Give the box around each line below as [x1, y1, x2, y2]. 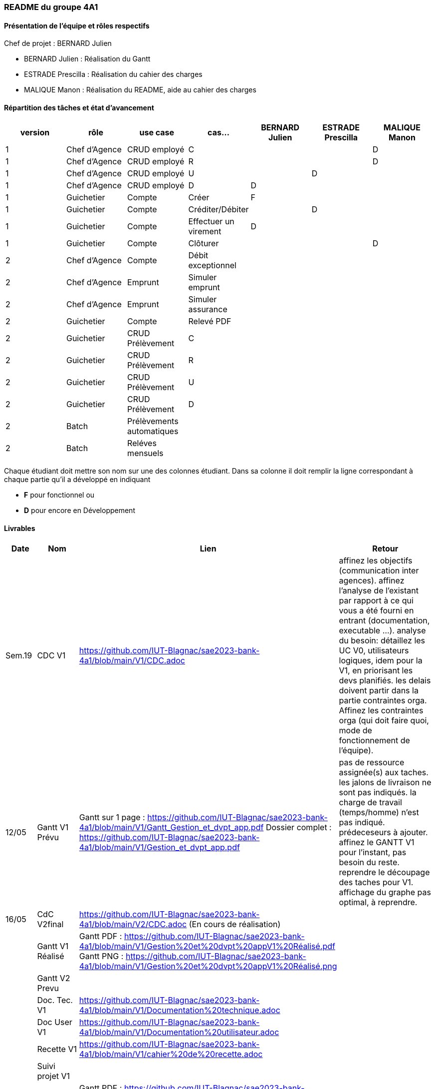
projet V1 [37, 1071, 70, 1081]
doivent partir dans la [339, 685, 419, 695]
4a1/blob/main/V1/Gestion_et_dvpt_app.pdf [79, 842, 240, 852]
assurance [188, 304, 227, 315]
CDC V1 [37, 650, 66, 660]
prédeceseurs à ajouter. [339, 827, 428, 837]
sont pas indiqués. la [339, 787, 417, 797]
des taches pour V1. [339, 877, 414, 887]
